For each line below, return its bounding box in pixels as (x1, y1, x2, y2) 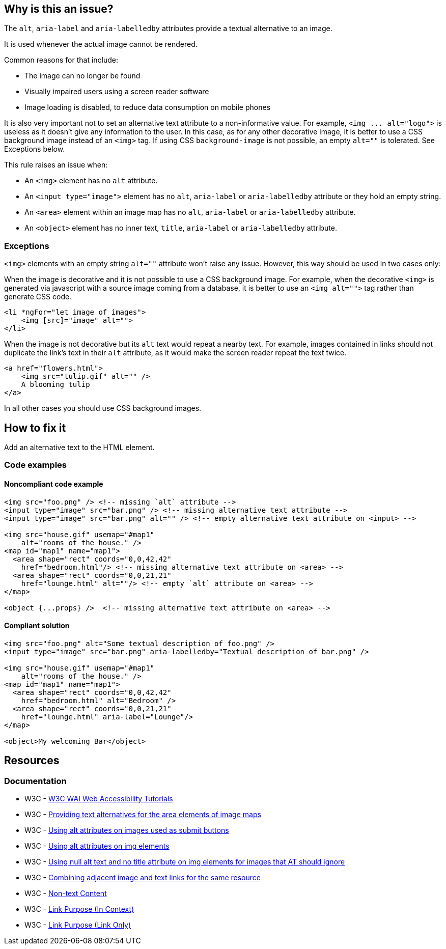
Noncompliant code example (4, 480, 103, 488)
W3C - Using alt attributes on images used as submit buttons (24, 826, 229, 835)
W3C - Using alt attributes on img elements (24, 842, 170, 851)
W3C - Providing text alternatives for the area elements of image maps (24, 810, 261, 819)
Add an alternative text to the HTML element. (4, 443, 155, 452)
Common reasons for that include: (4, 55, 119, 65)
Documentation (4, 775, 67, 786)
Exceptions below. (4, 145, 65, 154)
